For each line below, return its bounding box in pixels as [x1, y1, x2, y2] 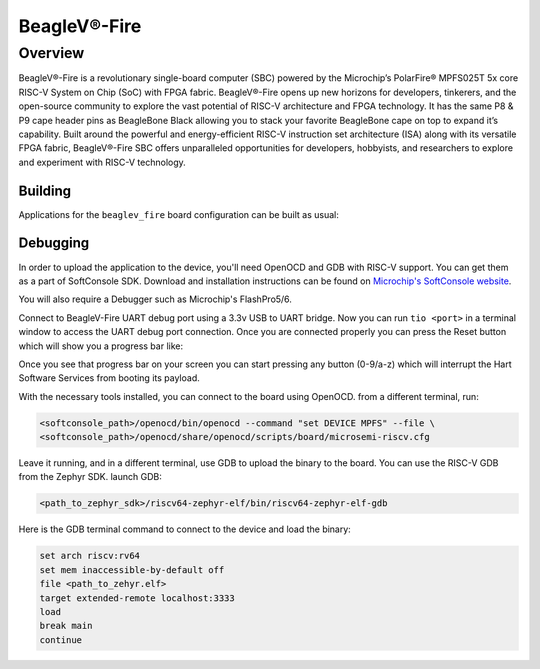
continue [39, 634, 83, 645]
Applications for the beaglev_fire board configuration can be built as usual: [18, 208, 339, 220]
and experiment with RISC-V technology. [18, 156, 187, 168]
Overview [18, 44, 85, 62]
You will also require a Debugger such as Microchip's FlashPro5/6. [18, 293, 292, 305]
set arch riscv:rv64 [39, 550, 140, 562]
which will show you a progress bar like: [18, 340, 184, 352]
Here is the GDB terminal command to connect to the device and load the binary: [18, 523, 352, 535]
